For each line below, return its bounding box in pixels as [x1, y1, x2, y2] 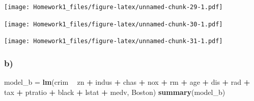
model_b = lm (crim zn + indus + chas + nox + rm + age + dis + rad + [4, 77, 250, 87]
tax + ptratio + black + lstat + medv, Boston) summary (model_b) [4, 86, 225, 97]
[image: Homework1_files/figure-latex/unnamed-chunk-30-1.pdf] [4, 20, 223, 28]
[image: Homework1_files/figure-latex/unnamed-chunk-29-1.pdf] [4, 4, 223, 11]
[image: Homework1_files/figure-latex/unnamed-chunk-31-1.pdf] [4, 38, 223, 45]
